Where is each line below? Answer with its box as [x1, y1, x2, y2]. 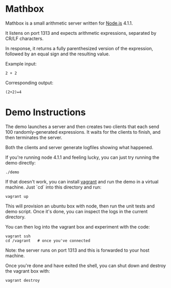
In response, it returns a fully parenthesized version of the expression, [5, 45, 154, 51]
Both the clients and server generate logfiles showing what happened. [5, 144, 154, 150]
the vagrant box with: [5, 268, 50, 274]
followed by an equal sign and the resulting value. [5, 51, 110, 57]
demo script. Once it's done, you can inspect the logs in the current [5, 208, 148, 214]
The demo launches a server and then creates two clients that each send [5, 124, 160, 130]
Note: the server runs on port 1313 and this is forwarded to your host [5, 247, 149, 253]
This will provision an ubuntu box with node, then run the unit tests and [5, 203, 155, 209]
